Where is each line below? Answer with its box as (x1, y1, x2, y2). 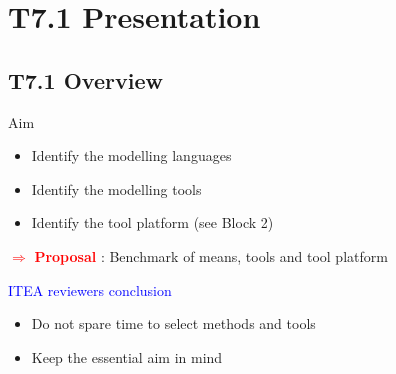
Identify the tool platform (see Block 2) (31, 212, 274, 233)
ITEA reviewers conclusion (8, 279, 172, 300)
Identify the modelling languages (31, 145, 232, 166)
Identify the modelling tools (31, 178, 202, 199)
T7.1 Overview (8, 64, 163, 95)
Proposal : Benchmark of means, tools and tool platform (34, 245, 388, 266)
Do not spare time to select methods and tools (31, 313, 316, 334)
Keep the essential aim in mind (31, 346, 223, 367)
